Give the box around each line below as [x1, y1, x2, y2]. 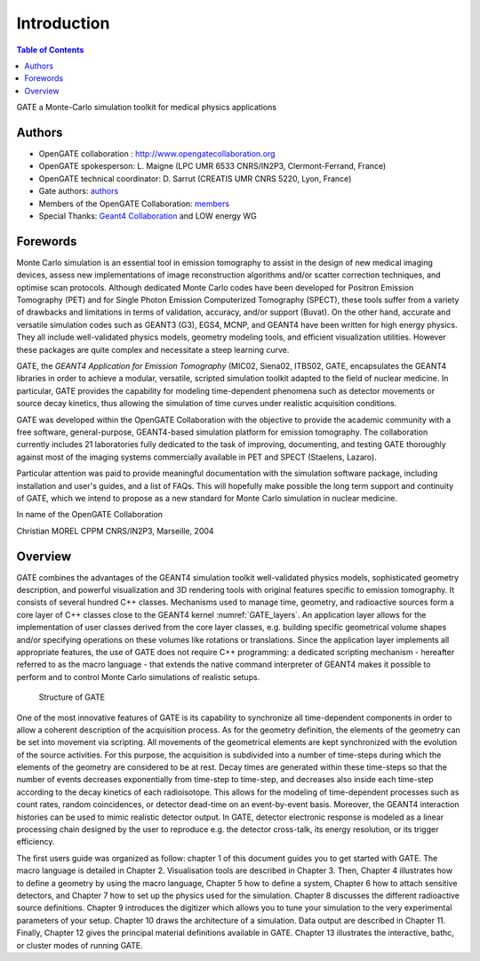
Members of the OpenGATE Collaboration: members [38, 198, 230, 209]
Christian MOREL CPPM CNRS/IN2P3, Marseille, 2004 [16, 525, 214, 536]
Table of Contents [16, 44, 84, 55]
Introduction [16, 13, 110, 33]
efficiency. [16, 837, 55, 847]
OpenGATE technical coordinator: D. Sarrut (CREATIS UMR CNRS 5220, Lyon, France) [38, 173, 352, 184]
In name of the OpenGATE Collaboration [16, 509, 164, 520]
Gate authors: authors [38, 186, 119, 196]
